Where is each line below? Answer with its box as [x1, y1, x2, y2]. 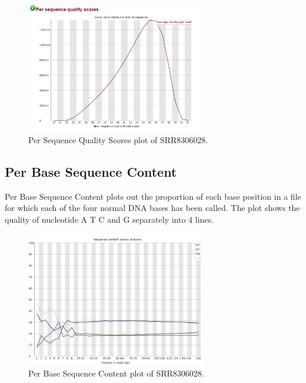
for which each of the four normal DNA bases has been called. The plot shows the [5, 202, 300, 214]
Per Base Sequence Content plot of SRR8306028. [28, 367, 204, 379]
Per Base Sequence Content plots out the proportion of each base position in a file [5, 190, 301, 202]
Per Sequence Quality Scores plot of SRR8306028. [28, 133, 208, 146]
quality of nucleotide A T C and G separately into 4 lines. [5, 213, 214, 225]
